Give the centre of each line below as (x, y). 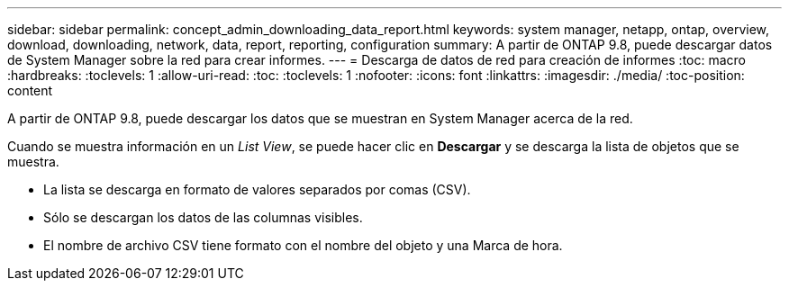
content (30, 90)
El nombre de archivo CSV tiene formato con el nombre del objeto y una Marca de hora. (303, 245)
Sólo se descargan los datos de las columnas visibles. (203, 217)
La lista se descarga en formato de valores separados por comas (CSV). (257, 189)
